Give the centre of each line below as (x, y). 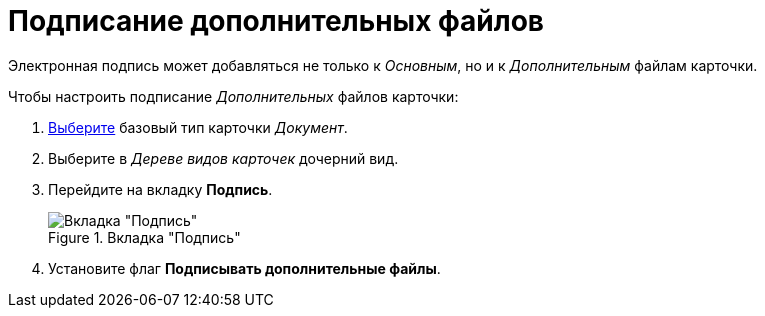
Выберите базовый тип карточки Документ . (198, 127)
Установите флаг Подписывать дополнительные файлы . (244, 268)
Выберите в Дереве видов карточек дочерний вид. (223, 158)
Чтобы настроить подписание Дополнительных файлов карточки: (233, 96)
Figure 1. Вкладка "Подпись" (144, 237)
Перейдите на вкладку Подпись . (160, 189)
